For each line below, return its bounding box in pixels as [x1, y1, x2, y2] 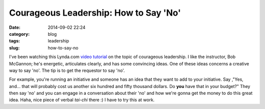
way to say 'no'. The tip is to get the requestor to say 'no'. [9, 67, 125, 73]
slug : [9, 44, 20, 51]
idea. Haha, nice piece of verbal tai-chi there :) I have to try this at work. [9, 97, 155, 103]
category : [9, 31, 30, 37]
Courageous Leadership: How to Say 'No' [9, 7, 181, 18]
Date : [9, 24, 21, 30]
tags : [9, 38, 20, 44]
